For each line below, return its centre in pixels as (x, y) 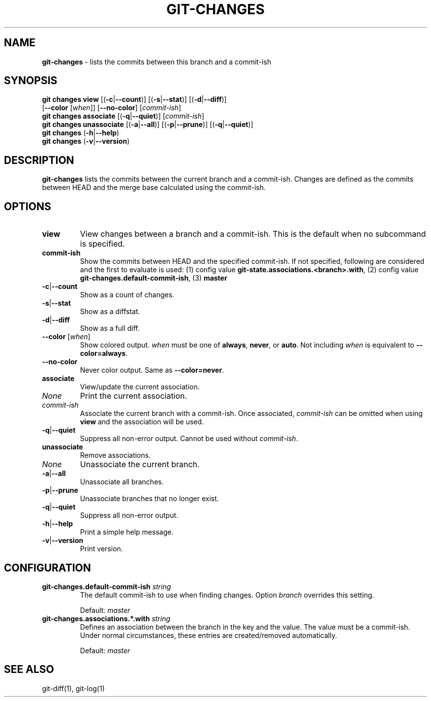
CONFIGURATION (47, 568)
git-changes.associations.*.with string (106, 618)
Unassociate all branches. (122, 482)
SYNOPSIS (31, 81)
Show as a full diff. (110, 328)
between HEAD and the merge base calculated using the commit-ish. (154, 188)
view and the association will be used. (142, 422)
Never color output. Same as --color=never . (152, 370)
